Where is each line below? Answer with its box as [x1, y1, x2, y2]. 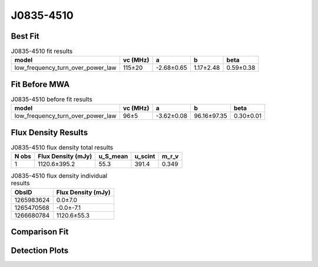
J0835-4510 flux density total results [11, 143, 114, 152]
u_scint [134, 152, 155, 161]
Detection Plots [11, 246, 69, 256]
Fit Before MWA [11, 79, 70, 89]
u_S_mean [98, 152, 128, 161]
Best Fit [11, 31, 39, 41]
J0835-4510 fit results [11, 47, 73, 55]
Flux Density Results [11, 127, 88, 138]
